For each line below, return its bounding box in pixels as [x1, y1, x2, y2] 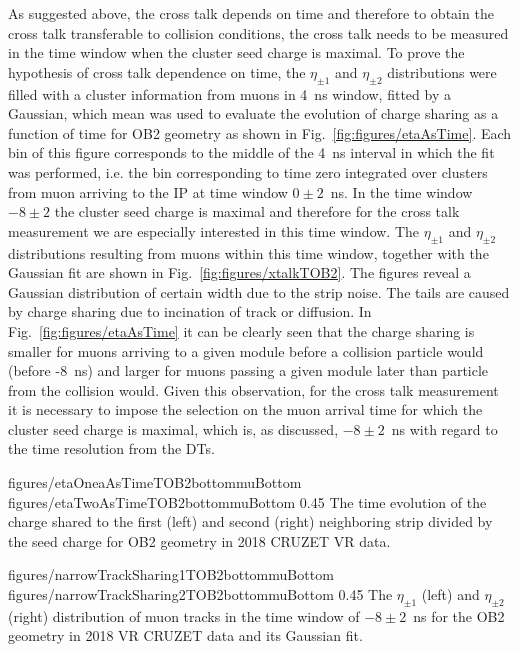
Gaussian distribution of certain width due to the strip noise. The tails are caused [8, 281, 510, 302]
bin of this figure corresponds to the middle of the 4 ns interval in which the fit [8, 142, 495, 163]
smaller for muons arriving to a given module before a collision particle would [8, 340, 484, 361]
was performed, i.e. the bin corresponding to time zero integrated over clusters [8, 161, 488, 182]
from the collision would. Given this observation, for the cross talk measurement [8, 379, 499, 400]
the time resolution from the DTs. [8, 438, 215, 459]
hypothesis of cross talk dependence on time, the [8, 61, 306, 82]
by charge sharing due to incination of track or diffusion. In [8, 301, 372, 322]
